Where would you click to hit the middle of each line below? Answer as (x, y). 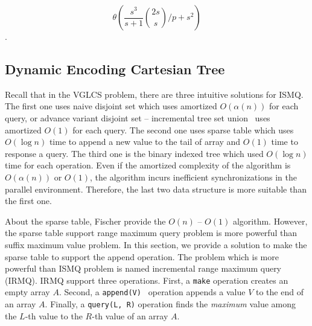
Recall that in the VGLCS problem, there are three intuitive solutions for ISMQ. (154, 94)
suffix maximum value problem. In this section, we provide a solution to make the (156, 244)
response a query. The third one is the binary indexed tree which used (134, 153)
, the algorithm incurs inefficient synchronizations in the (193, 177)
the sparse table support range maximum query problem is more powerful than (151, 233)
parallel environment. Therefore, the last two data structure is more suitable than (156, 189)
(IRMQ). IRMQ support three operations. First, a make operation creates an (147, 280)
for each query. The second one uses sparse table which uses (183, 129)
